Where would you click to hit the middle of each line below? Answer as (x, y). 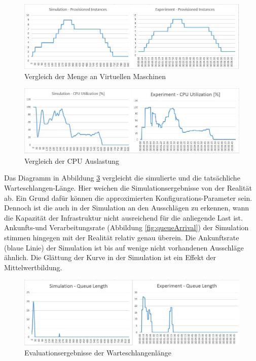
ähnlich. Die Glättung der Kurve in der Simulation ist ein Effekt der (110, 257)
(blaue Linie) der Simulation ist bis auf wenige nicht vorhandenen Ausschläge (124, 247)
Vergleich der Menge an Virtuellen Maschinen (95, 76)
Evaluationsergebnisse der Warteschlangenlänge (98, 352)
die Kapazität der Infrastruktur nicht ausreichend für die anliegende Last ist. (123, 217)
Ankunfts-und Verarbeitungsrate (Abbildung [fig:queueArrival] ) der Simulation (126, 227)
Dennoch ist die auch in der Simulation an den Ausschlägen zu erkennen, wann (127, 208)
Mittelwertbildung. (33, 267)
